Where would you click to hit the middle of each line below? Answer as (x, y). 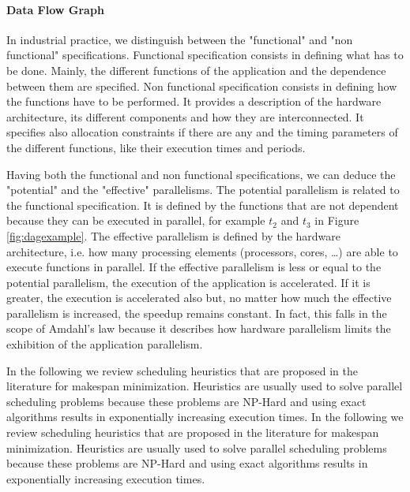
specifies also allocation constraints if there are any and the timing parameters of (202, 132)
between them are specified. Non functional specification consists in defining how (202, 86)
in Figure (337, 220)
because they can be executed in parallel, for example (136, 220)
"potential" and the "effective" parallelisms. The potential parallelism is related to (203, 190)
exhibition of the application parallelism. (105, 344)
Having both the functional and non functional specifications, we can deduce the (201, 174)
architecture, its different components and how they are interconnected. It (185, 116)
